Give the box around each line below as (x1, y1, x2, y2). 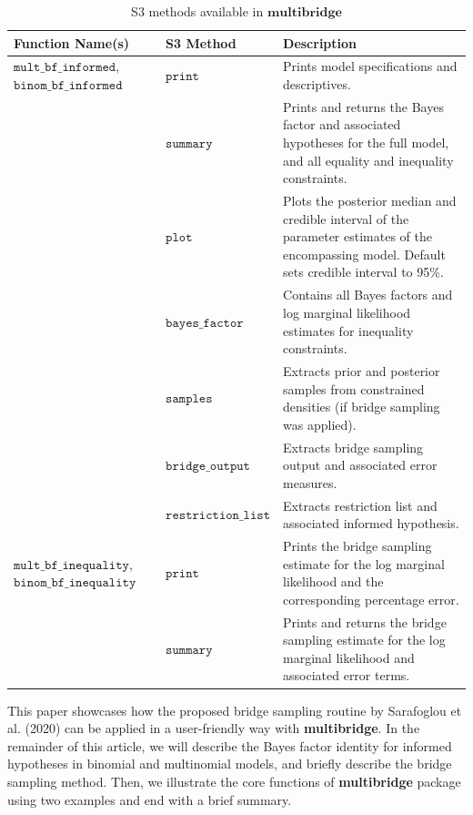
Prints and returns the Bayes (283, 97, 444, 116)
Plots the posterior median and (283, 191, 457, 210)
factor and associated (283, 115, 401, 134)
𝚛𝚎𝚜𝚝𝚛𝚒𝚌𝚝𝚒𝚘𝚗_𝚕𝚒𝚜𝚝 (166, 509, 271, 523)
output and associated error (283, 455, 438, 474)
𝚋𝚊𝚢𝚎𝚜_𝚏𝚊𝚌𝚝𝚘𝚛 (166, 316, 244, 330)
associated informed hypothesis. (283, 514, 459, 533)
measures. (283, 473, 337, 492)
